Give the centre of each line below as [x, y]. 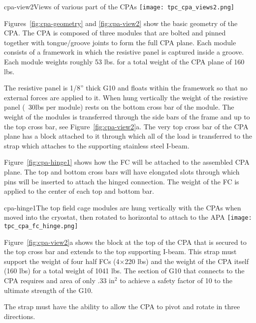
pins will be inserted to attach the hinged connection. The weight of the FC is [122, 181]
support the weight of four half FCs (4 [62, 261]
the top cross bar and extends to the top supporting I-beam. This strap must [120, 251]
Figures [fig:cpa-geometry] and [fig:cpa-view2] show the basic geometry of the [121, 23]
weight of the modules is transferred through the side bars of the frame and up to [127, 117]
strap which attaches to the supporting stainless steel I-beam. [97, 145]
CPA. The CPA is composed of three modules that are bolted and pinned [115, 33]
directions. [20, 316]
